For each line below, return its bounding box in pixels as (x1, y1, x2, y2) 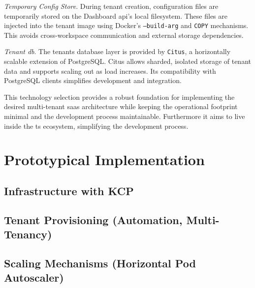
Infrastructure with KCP (4, 183, 134, 199)
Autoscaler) (4, 270, 64, 285)
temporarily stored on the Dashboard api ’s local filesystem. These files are (4, 10, 227, 21)
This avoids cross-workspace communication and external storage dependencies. (4, 29, 244, 40)
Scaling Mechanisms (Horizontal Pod (4, 255, 196, 270)
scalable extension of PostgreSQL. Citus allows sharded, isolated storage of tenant (4, 56, 251, 66)
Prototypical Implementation (4, 149, 205, 170)
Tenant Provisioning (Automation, (4, 212, 183, 227)
